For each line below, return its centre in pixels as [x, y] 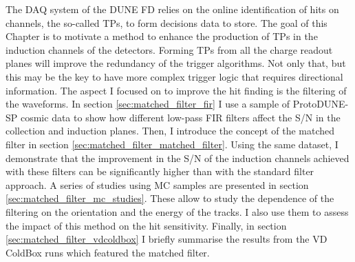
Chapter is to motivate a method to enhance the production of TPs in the [162, 36]
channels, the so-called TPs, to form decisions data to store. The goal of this [166, 22]
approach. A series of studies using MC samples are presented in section [157, 184]
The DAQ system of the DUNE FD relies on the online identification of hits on [172, 9]
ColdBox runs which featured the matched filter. [108, 252]
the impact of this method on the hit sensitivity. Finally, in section [146, 225]
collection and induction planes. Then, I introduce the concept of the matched [170, 131]
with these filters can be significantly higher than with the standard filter [160, 171]
